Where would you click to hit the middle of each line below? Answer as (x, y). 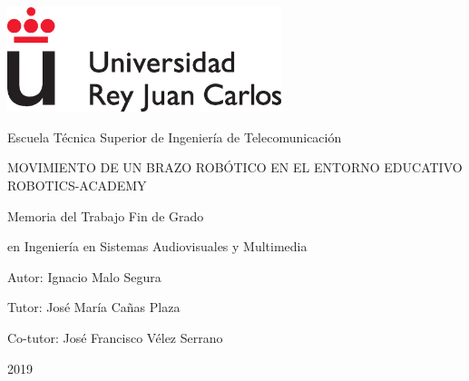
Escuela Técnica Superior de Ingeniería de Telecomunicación (175, 137)
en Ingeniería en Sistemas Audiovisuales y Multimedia (157, 246)
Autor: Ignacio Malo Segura (84, 276)
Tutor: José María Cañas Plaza (94, 307)
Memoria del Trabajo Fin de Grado (106, 215)
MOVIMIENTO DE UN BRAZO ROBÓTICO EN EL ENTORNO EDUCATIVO (235, 167)
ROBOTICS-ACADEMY (77, 185)
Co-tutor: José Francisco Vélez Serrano (115, 337)
